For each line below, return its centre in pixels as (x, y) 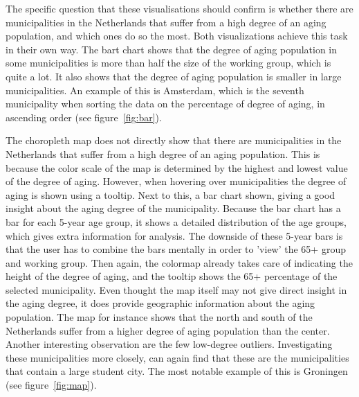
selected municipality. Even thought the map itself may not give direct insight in (176, 289)
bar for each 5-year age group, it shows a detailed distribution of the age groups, (176, 221)
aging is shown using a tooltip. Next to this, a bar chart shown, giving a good (171, 194)
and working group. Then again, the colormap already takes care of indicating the (179, 262)
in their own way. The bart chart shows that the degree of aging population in (172, 49)
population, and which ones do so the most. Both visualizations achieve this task (177, 36)
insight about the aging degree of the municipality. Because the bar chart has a (173, 208)
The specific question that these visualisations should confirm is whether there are (179, 8)
